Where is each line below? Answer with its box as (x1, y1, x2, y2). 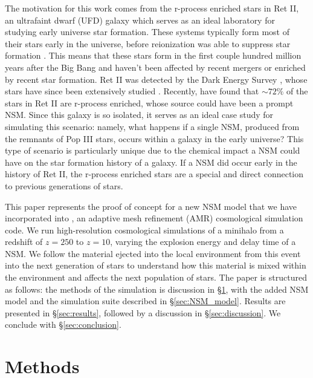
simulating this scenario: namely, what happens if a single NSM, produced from (5, 120, 300, 132)
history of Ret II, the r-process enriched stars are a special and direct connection (5, 168, 304, 180)
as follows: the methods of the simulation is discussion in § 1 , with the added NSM (5, 282, 309, 295)
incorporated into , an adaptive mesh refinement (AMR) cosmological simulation (5, 212, 303, 224)
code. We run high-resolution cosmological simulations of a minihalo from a (5, 223, 284, 236)
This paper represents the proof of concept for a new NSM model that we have (5, 200, 297, 212)
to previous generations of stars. (5, 179, 123, 192)
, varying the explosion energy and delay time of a (110, 235, 296, 248)
